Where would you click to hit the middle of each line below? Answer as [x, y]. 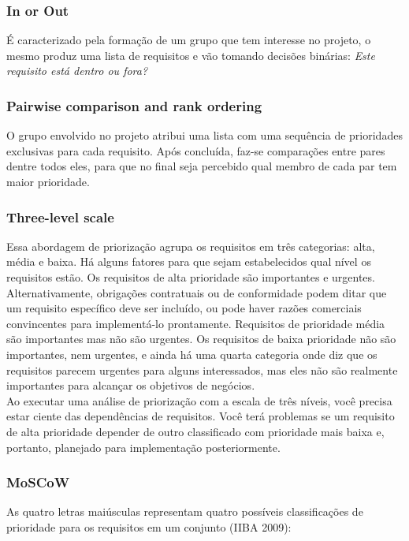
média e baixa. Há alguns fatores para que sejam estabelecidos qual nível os [189, 261]
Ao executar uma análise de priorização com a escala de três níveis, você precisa [199, 400]
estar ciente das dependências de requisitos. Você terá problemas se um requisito [201, 416]
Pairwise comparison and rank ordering [134, 105]
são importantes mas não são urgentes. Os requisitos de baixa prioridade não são [201, 339]
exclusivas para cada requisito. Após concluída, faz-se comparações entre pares [196, 150]
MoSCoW [38, 482]
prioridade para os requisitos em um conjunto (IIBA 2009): [149, 526]
